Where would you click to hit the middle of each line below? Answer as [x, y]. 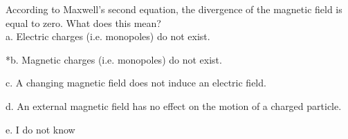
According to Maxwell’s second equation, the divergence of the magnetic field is [174, 9]
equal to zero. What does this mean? [83, 22]
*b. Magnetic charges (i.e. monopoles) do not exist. [114, 59]
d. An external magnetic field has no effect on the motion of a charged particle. [174, 105]
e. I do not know [40, 129]
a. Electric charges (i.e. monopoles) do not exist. [108, 36]
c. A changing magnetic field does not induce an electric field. [136, 83]
